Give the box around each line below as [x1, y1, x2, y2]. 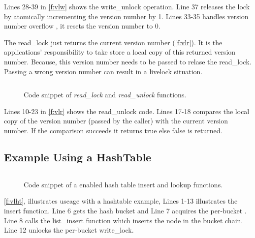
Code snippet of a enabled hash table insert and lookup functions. [24, 179, 223, 189]
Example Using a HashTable [4, 149, 152, 164]
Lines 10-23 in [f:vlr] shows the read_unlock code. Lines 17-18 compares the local [4, 106, 250, 116]
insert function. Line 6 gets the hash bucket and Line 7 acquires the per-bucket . [4, 205, 247, 215]
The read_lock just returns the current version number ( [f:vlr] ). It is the [4, 37, 223, 47]
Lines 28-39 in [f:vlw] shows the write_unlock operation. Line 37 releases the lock [4, 1, 250, 11]
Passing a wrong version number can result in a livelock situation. [4, 66, 203, 76]
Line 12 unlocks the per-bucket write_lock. [4, 225, 134, 235]
